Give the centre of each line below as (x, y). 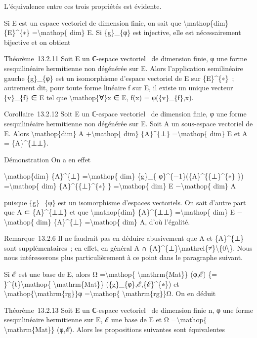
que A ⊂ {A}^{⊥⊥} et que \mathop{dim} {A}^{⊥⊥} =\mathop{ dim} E (120, 212)
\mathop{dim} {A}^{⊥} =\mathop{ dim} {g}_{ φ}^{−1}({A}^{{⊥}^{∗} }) (124, 176)
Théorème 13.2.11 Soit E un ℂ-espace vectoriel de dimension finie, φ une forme (126, 58)
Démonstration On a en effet (47, 159)
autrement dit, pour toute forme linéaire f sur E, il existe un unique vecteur (119, 88)
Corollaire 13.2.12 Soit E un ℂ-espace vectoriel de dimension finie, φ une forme (125, 114)
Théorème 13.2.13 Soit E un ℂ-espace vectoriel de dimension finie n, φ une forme (128, 310)
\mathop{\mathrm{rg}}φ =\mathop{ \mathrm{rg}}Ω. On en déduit (110, 293)
